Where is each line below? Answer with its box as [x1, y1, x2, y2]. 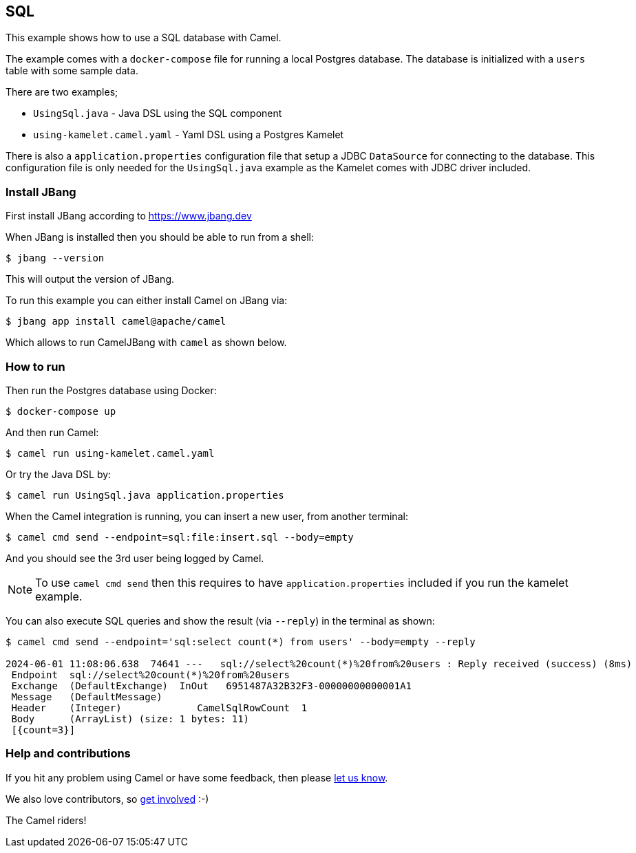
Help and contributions [6, 746, 131, 761]
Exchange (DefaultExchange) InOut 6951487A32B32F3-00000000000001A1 [11, 680, 412, 691]
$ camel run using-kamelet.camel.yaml [6, 447, 215, 459]
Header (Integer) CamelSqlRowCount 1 [11, 702, 308, 713]
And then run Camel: [6, 426, 99, 438]
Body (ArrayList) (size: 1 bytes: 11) [11, 713, 250, 724]
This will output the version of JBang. [6, 273, 175, 285]
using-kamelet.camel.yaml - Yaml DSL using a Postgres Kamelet [33, 129, 344, 141]
